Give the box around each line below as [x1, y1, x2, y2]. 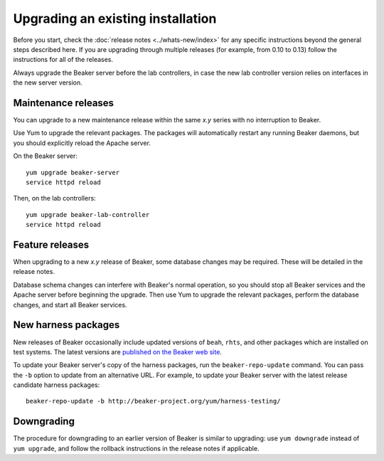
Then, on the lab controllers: [13, 194, 96, 203]
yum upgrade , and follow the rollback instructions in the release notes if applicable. [13, 444, 260, 452]
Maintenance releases [13, 97, 114, 109]
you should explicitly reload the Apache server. [13, 139, 151, 147]
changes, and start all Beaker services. [13, 300, 127, 309]
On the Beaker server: [13, 152, 78, 160]
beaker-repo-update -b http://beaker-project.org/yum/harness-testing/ [26, 397, 281, 406]
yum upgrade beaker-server [26, 168, 120, 176]
